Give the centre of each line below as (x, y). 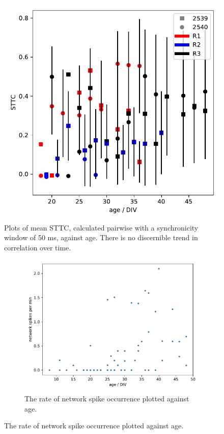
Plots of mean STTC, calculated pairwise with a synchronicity (101, 227)
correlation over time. (38, 247)
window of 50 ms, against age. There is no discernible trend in (101, 237)
